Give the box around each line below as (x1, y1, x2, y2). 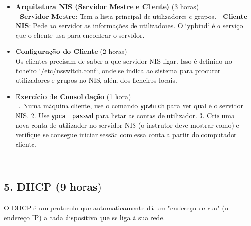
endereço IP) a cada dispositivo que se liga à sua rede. (4, 212, 165, 222)
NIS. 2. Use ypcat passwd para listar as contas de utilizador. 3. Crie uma (15, 110, 234, 120)
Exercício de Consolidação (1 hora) (15, 91, 131, 101)
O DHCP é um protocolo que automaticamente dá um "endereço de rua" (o (4, 203, 228, 213)
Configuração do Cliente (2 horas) (15, 46, 127, 56)
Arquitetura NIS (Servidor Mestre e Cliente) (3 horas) (15, 1, 199, 11)
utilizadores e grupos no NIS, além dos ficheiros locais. (15, 75, 177, 85)
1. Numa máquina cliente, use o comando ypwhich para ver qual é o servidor (15, 101, 244, 111)
